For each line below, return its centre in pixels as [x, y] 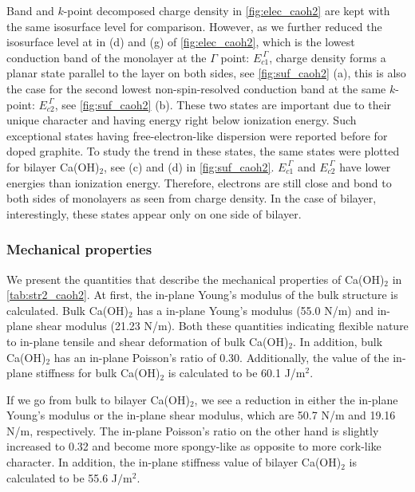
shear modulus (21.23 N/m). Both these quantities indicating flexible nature [222, 326]
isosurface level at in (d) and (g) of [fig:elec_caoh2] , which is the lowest [181, 42]
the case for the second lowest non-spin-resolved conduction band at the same [196, 88]
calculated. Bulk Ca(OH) [68, 310]
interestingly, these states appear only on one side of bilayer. [154, 213]
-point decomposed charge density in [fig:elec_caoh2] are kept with [227, 10]
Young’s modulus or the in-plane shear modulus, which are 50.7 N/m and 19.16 [201, 415]
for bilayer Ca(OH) [53, 166]
